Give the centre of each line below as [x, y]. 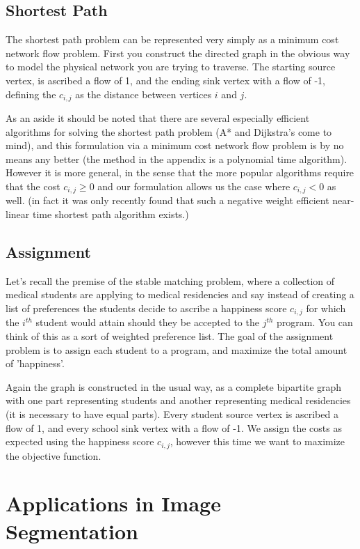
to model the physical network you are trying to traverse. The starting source [171, 67]
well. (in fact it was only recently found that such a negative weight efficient [167, 200]
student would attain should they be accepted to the [147, 322]
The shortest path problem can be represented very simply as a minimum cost [172, 39]
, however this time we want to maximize [257, 441]
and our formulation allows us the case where [194, 186]
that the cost [33, 186]
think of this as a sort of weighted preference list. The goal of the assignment [170, 336]
